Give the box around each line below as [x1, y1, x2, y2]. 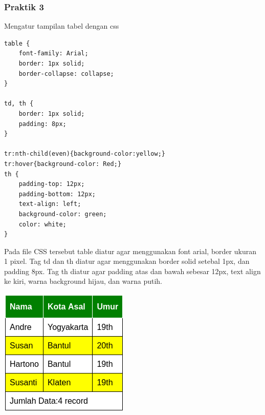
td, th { [4, 100, 34, 108]
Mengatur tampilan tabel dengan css [4, 20, 119, 31]
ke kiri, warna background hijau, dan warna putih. [4, 276, 163, 286]
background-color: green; [18, 210, 107, 218]
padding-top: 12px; [18, 180, 85, 188]
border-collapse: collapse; [18, 70, 114, 77]
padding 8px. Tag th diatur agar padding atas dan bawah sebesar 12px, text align [4, 265, 261, 276]
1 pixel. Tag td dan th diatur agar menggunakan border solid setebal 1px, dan [4, 256, 250, 266]
